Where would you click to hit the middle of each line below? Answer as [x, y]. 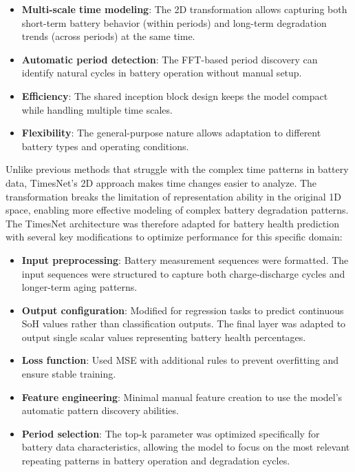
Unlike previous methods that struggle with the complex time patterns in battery [177, 169]
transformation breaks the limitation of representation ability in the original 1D [173, 196]
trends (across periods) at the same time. [108, 36]
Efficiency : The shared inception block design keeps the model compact [175, 95]
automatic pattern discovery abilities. [100, 410]
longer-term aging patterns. [79, 287]
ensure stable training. [69, 374]
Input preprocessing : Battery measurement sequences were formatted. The [185, 259]
